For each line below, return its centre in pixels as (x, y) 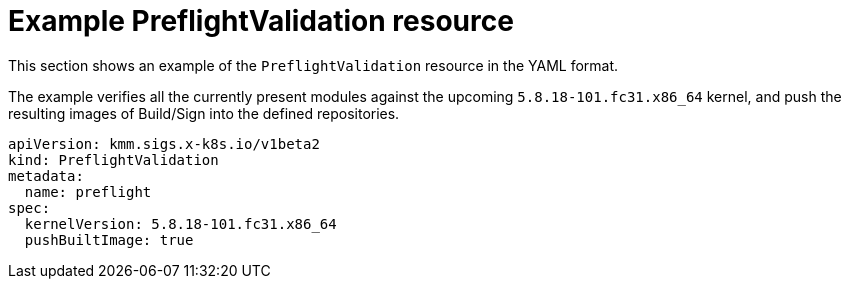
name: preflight (88, 191)
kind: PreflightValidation (113, 159)
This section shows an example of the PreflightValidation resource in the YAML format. (313, 65)
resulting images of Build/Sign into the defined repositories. (204, 113)
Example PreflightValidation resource (261, 21)
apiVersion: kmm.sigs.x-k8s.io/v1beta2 (164, 143)
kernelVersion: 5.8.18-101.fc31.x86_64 (180, 223)
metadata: (46, 175)
